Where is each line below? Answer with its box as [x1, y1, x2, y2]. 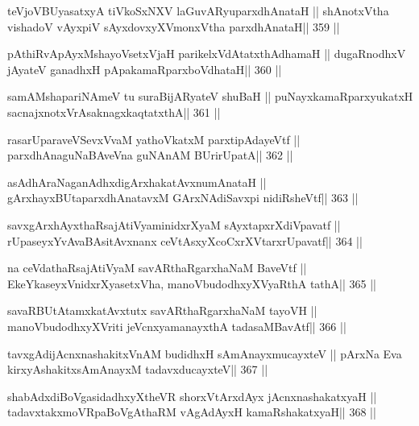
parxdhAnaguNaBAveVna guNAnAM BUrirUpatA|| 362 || [7, 147, 293, 163]
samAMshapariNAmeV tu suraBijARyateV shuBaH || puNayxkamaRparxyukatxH [7, 88, 413, 105]
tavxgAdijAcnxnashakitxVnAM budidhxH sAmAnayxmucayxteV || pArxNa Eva [7, 345, 402, 362]
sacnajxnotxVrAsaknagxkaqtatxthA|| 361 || [7, 103, 221, 120]
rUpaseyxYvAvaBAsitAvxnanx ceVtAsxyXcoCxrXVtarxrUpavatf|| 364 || [7, 232, 363, 249]
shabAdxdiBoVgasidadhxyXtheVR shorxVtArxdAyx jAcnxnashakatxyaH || [7, 387, 377, 404]
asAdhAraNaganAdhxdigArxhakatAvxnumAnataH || [7, 173, 267, 190]
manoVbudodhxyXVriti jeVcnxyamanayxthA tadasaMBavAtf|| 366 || [7, 317, 346, 334]
